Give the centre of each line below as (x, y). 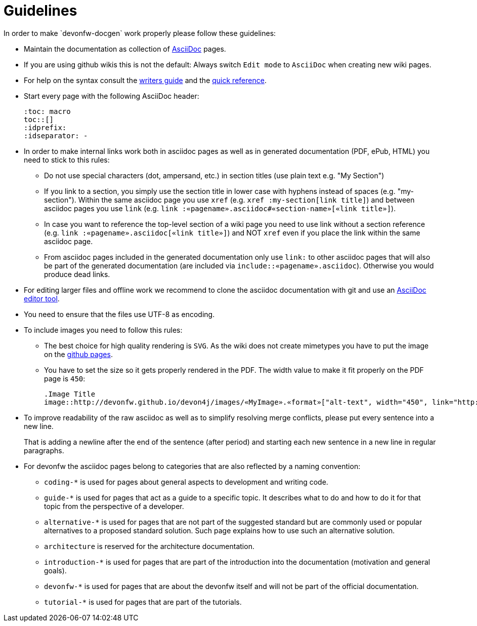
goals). (55, 570)
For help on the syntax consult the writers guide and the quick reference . (145, 80)
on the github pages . (78, 354)
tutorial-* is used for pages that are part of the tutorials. (143, 602)
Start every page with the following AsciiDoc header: (112, 96)
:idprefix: (45, 127)
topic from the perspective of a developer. (114, 506)
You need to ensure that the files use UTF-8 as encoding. (119, 314)
